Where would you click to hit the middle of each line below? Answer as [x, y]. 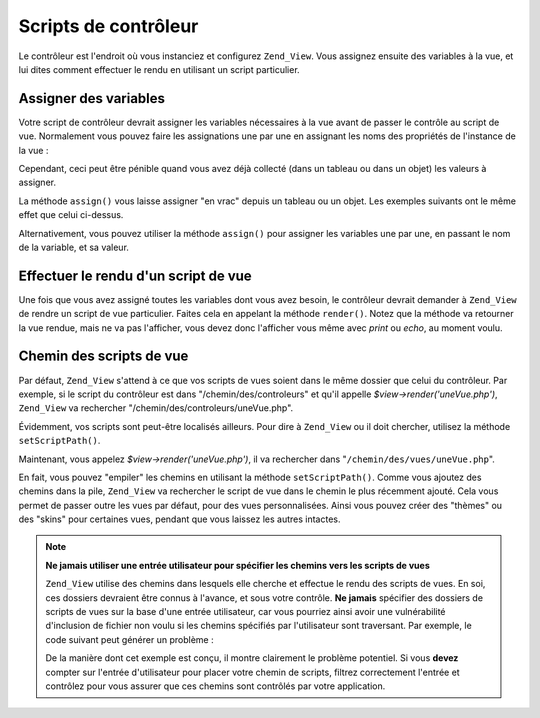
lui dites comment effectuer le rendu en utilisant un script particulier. [159, 69]
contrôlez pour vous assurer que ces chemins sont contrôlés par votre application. [215, 686]
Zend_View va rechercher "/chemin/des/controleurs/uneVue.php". [156, 408]
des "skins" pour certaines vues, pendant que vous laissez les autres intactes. [179, 519]
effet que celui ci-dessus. [71, 215]
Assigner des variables [91, 98]
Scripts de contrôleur [108, 26]
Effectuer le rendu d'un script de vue [135, 275]
